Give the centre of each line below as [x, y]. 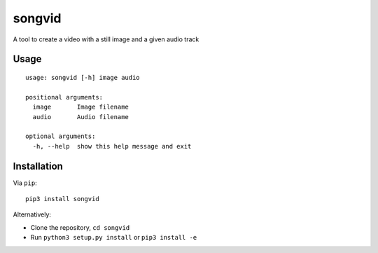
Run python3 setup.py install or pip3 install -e [114, 238]
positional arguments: [64, 97]
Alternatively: [32, 214]
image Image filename [81, 107]
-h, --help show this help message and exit [112, 146]
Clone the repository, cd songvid [80, 227]
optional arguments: [61, 136]
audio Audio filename [81, 117]
